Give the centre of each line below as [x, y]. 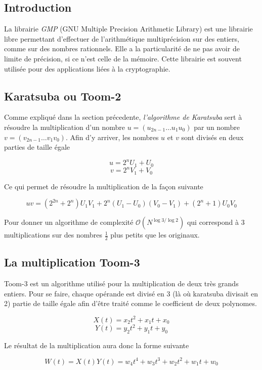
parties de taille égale [37, 147]
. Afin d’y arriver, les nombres [112, 137]
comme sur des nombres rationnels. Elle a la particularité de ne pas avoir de [122, 48]
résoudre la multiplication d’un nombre [65, 127]
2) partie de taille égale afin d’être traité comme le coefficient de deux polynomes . [130, 303]
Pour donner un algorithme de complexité [69, 222]
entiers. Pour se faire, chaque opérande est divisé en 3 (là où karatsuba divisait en [131, 293]
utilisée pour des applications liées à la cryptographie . [87, 68]
